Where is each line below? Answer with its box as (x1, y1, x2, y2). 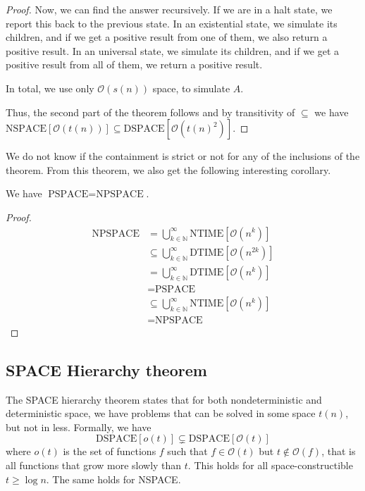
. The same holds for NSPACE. (46, 471, 181, 486)
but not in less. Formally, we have (6, 419, 151, 434)
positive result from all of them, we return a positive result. (6, 57, 263, 72)
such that (167, 444, 208, 459)
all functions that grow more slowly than (6, 458, 182, 473)
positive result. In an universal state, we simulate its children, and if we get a (6, 43, 340, 58)
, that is (321, 444, 356, 459)
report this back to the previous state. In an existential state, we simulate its (6, 15, 338, 30)
